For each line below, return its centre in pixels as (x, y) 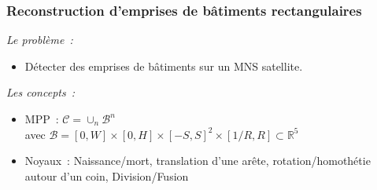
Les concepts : (41, 92)
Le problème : (40, 40)
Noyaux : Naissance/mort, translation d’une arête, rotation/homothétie (198, 161)
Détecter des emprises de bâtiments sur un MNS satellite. (164, 66)
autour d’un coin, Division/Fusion (107, 175)
